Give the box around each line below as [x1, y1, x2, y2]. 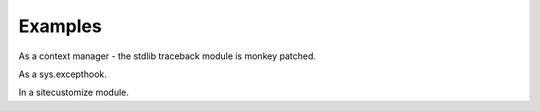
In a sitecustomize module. [18, 86, 130, 99]
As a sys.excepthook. [18, 68, 107, 80]
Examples [18, 15, 102, 37]
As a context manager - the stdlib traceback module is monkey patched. [18, 50, 317, 62]
